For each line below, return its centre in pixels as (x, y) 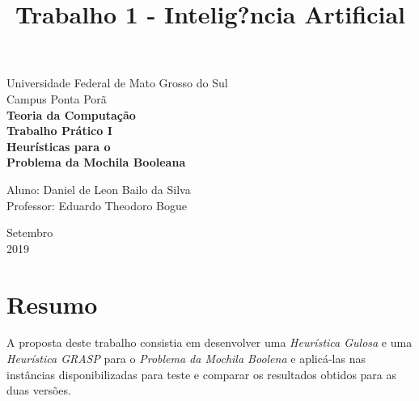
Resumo (52, 304)
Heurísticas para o (59, 146)
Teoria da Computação (71, 114)
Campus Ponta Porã (57, 98)
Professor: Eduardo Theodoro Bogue (97, 205)
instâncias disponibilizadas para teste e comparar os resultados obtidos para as (202, 374)
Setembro (30, 232)
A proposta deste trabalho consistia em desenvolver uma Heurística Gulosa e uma (209, 342)
